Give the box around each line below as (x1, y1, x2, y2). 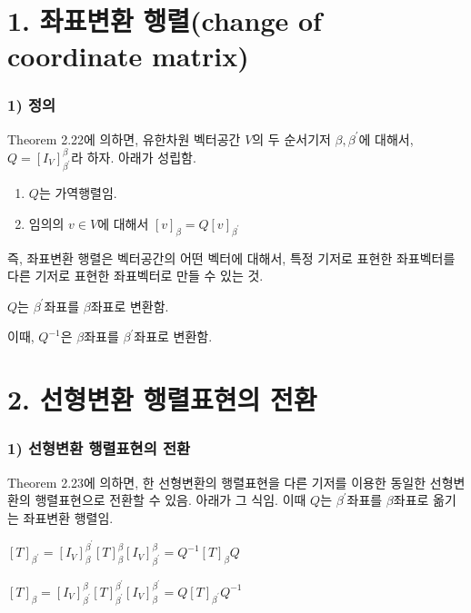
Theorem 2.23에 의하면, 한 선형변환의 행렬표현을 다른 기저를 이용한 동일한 (7, 472, 426, 491)
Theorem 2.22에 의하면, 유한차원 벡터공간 (7, 129, 241, 148)
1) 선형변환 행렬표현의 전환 (7, 437, 191, 460)
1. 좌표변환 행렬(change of (7, 2, 322, 39)
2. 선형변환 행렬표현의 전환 (7, 381, 317, 418)
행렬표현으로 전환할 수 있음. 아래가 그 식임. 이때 (35, 490, 306, 509)
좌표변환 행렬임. (23, 508, 114, 527)
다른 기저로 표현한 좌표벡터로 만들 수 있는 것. (7, 266, 264, 285)
